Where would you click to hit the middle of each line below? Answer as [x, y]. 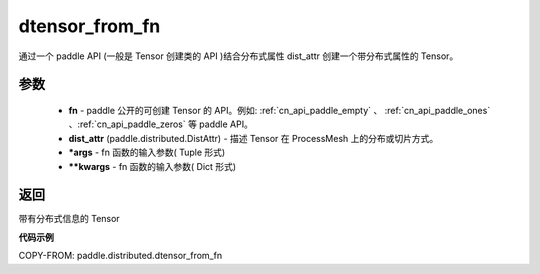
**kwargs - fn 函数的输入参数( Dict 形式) [152, 166]
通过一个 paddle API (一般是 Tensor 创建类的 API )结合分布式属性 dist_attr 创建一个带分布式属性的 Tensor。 [238, 56]
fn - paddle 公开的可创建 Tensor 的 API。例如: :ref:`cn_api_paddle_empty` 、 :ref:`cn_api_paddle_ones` [279, 110]
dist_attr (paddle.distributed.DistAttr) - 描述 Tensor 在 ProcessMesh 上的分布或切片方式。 [253, 138]
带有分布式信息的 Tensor [69, 219]
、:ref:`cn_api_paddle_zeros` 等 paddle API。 [161, 124]
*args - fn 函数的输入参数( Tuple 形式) [147, 152]
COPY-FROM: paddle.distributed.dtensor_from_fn [120, 256]
